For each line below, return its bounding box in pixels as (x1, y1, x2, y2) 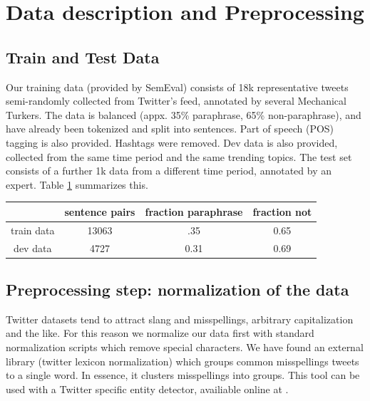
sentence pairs (64, 204, 135, 219)
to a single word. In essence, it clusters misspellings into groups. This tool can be (6, 368, 360, 382)
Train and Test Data (6, 46, 160, 68)
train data (11, 222, 55, 237)
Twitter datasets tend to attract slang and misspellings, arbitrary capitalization (6, 311, 354, 326)
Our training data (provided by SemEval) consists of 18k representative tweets (6, 79, 349, 94)
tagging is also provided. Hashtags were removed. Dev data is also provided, (6, 135, 338, 150)
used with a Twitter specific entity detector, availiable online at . (6, 381, 289, 396)
